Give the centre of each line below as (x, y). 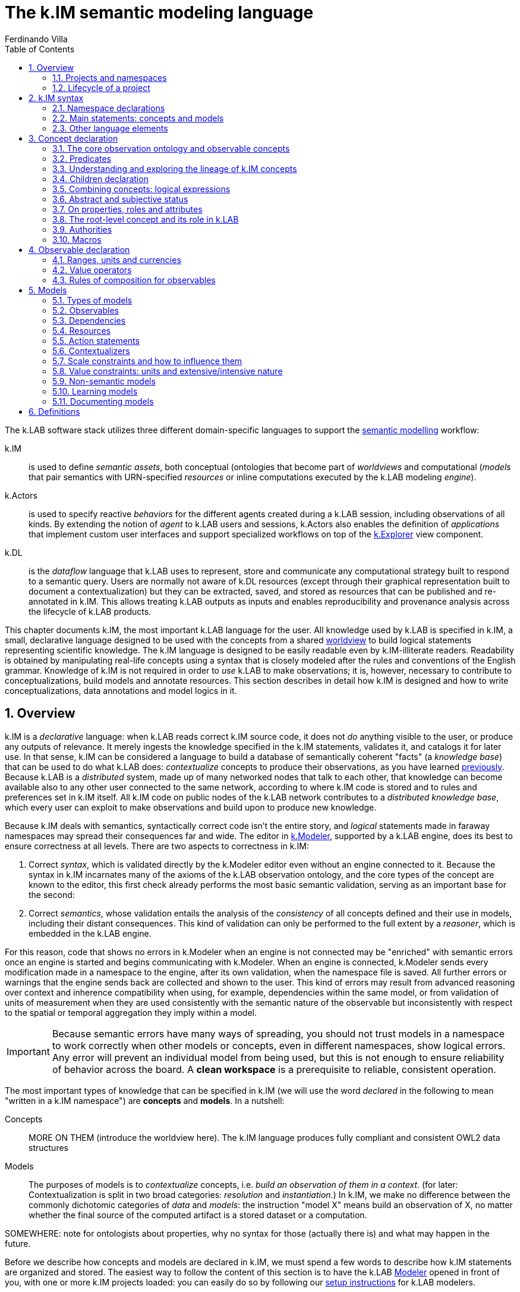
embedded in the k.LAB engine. (90, 933)
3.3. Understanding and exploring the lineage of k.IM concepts (175, 168)
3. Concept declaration (73, 138)
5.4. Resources (82, 330)
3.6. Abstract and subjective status (120, 199)
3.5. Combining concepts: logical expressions (141, 189)
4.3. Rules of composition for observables (134, 280)
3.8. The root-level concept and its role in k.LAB (146, 219)
